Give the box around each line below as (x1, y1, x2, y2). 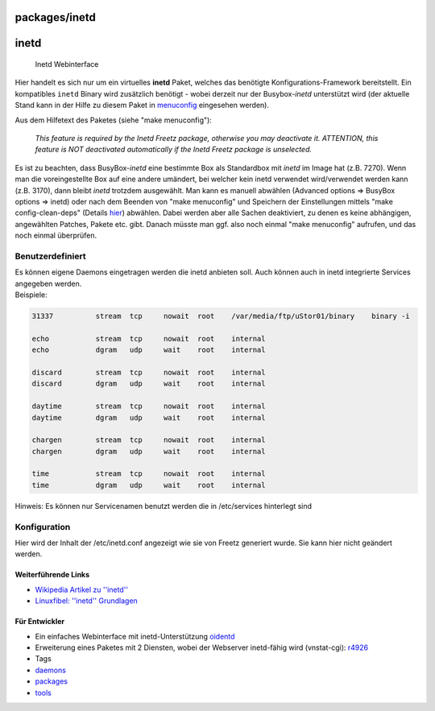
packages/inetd (14, 10, 97, 24)
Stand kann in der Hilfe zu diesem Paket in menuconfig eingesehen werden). (14, 101, 270, 110)
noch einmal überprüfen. (14, 230, 97, 241)
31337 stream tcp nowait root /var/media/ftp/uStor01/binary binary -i (31, 312, 410, 321)
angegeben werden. (14, 279, 82, 288)
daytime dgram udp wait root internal (31, 413, 266, 422)
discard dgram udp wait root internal (31, 379, 266, 388)
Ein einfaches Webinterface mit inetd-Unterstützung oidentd (35, 631, 235, 641)
